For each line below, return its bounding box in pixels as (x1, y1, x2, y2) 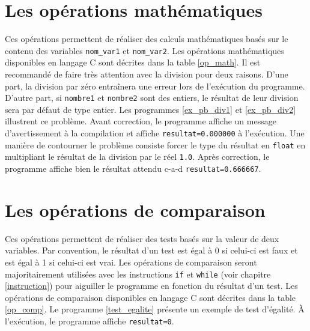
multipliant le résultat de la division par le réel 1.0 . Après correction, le (5, 150, 270, 163)
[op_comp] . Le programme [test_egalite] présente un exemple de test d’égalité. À (5, 303, 305, 315)
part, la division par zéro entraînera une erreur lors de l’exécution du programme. (5, 79, 305, 92)
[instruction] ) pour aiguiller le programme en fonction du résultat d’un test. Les (5, 279, 298, 292)
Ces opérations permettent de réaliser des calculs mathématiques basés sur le (5, 32, 288, 45)
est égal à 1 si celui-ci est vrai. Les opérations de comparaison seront (5, 255, 257, 268)
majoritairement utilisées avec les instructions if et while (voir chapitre (5, 267, 271, 280)
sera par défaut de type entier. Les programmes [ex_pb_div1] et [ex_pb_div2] (5, 103, 296, 115)
